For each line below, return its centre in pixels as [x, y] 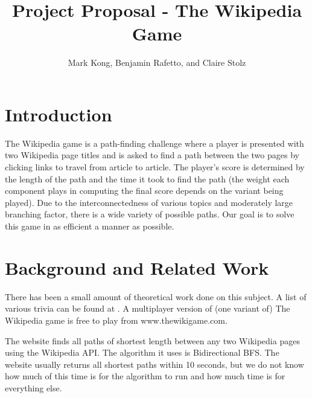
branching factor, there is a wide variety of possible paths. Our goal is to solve [150, 214]
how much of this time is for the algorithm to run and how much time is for [145, 376]
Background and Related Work [137, 267]
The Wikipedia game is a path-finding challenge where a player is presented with [154, 143]
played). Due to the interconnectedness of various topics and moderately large [149, 202]
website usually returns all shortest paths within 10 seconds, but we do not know [154, 364]
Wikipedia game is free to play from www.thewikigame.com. [116, 320]
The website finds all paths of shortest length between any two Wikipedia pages [152, 340]
